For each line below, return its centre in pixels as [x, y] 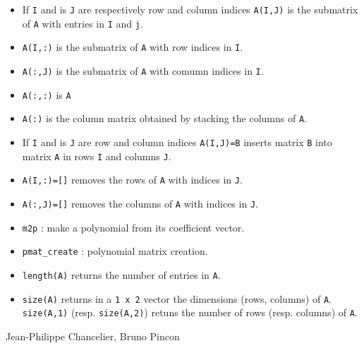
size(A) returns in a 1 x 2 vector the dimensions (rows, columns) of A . [177, 298]
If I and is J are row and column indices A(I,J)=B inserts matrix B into [177, 142]
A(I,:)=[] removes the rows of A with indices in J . [132, 180]
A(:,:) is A [47, 94]
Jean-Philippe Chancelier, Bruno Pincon [93, 336]
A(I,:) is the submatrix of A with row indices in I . [133, 47]
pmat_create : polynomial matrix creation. [115, 251]
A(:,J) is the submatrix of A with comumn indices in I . [143, 70]
